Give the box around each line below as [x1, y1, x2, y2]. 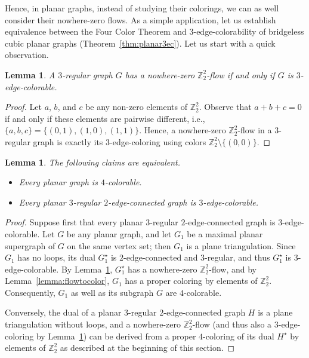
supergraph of [5, 239, 55, 252]
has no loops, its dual [17, 251, 95, 264]
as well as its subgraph [70, 286, 154, 298]
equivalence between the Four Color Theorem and [5, 25, 187, 38]
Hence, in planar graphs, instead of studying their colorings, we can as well [5, 2, 279, 14]
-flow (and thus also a [192, 318, 272, 331]
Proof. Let [5, 100, 42, 113]
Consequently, [5, 286, 55, 298]
